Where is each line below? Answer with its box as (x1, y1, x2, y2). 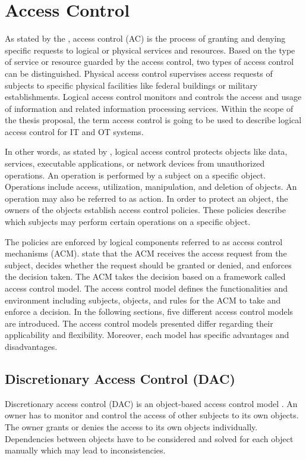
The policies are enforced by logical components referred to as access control (5, 235, 283, 248)
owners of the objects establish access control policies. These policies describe (5, 204, 286, 216)
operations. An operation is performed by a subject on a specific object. (5, 168, 266, 181)
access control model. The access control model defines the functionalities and (5, 282, 288, 294)
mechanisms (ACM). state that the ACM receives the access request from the (5, 247, 287, 259)
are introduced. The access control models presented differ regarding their (5, 317, 273, 329)
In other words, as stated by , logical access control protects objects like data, (5, 145, 288, 158)
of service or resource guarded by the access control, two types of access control (5, 55, 294, 68)
